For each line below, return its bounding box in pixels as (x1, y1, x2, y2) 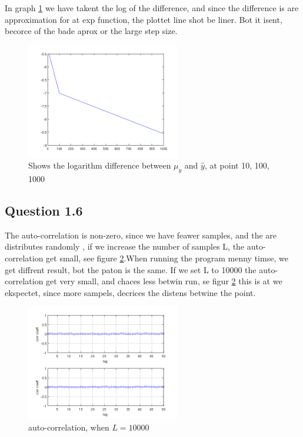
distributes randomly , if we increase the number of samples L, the (5, 240, 245, 253)
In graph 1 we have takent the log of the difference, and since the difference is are (5, 2, 299, 14)
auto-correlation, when (28, 421, 109, 433)
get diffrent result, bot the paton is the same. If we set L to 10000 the (5, 263, 257, 275)
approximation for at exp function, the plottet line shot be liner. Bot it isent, (5, 13, 282, 25)
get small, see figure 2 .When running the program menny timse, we (46, 251, 288, 264)
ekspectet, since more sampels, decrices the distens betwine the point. (5, 286, 256, 298)
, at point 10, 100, (204, 159, 269, 172)
